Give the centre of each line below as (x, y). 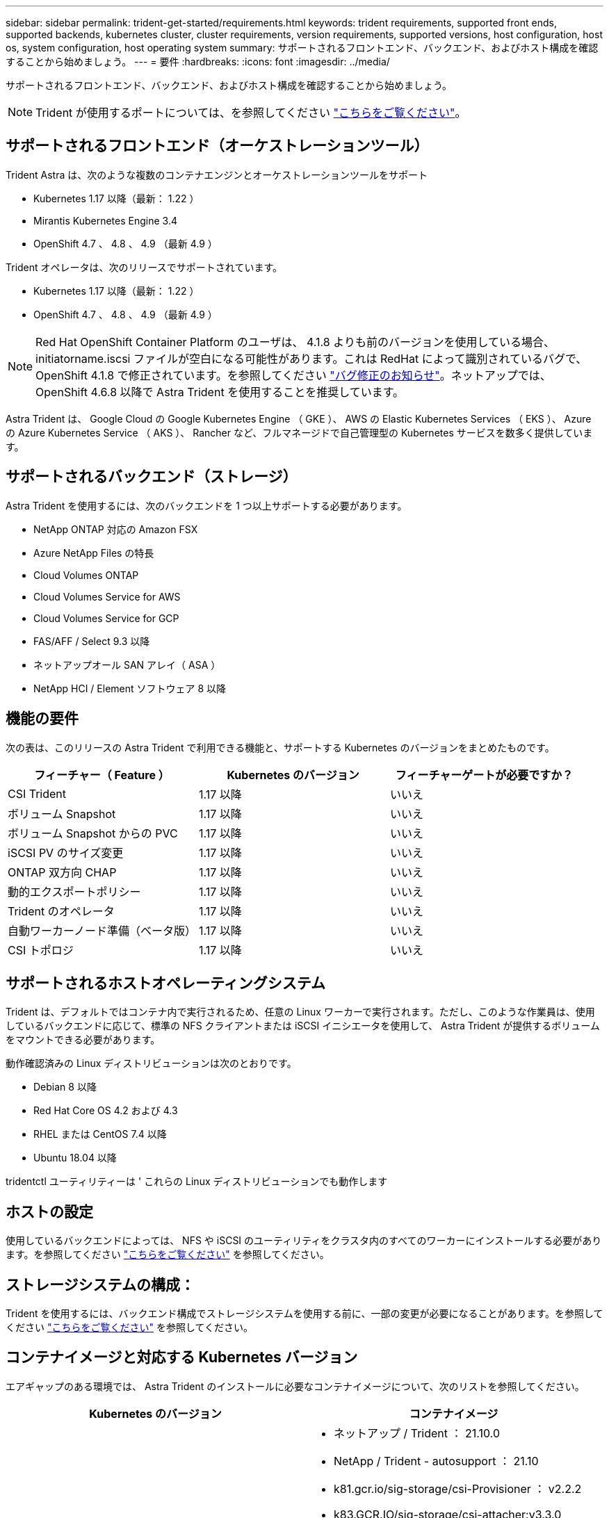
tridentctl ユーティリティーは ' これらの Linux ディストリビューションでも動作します (197, 1182)
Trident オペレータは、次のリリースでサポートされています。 (144, 267)
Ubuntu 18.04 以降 (75, 1158)
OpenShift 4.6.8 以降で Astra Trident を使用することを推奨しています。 (220, 392)
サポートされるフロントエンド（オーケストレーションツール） (217, 146)
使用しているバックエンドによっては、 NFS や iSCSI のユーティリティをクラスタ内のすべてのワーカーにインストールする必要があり (304, 1241)
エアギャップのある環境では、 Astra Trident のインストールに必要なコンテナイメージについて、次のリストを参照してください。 (295, 1386)
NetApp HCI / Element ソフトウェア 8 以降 (130, 688)
